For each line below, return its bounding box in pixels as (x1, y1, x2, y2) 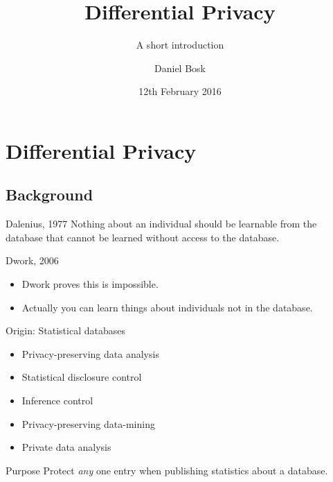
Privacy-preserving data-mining (21, 416, 155, 431)
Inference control (21, 393, 93, 408)
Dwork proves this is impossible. (21, 277, 159, 291)
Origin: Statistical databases (6, 323, 125, 338)
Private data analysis (21, 440, 111, 454)
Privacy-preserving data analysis (21, 346, 159, 361)
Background (6, 184, 93, 205)
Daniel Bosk (154, 60, 206, 75)
